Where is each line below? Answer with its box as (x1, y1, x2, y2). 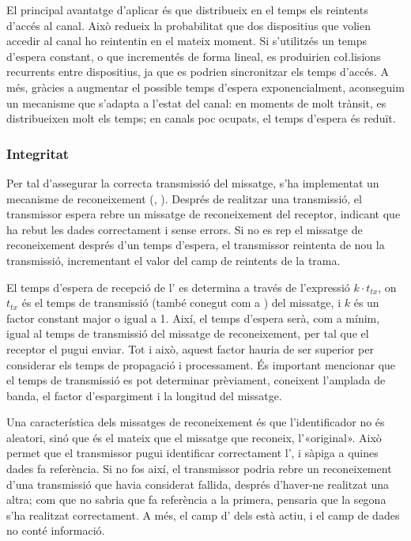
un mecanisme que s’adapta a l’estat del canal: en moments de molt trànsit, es (6, 94, 386, 111)
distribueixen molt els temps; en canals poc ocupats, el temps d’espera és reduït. (6, 110, 396, 127)
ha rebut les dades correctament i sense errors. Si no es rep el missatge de (6, 221, 363, 237)
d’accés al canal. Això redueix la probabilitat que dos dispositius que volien (6, 17, 371, 33)
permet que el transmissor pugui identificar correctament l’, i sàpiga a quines (6, 445, 379, 461)
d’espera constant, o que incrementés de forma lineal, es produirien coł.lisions (6, 47, 381, 64)
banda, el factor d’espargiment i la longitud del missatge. (6, 387, 282, 403)
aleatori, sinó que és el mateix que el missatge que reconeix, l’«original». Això (6, 429, 382, 445)
